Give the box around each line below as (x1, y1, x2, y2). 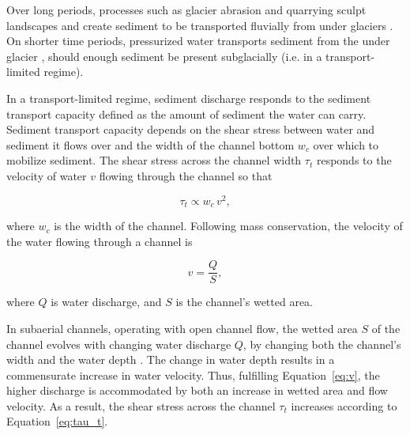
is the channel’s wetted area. (175, 293, 313, 310)
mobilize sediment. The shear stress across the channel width (6, 152, 302, 168)
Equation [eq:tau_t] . (6, 413, 108, 429)
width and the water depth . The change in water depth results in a (6, 351, 335, 368)
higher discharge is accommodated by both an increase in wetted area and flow (6, 382, 388, 399)
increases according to (291, 397, 397, 414)
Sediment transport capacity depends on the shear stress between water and (6, 121, 375, 138)
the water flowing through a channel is (6, 233, 193, 249)
